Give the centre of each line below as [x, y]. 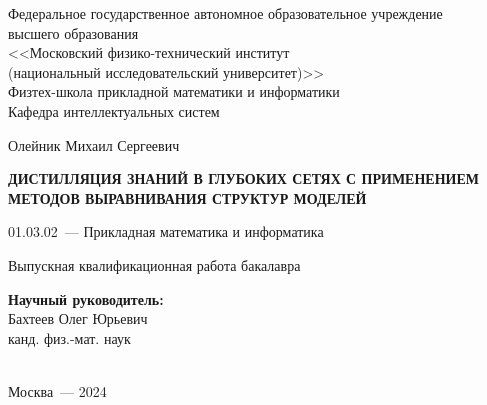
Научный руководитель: [86, 298]
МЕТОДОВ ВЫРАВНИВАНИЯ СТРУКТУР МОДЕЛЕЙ [187, 197]
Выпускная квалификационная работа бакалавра [154, 264]
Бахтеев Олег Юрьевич [78, 318]
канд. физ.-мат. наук [69, 337]
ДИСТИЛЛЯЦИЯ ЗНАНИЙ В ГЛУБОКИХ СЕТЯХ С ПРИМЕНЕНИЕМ [244, 178]
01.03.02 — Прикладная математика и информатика [166, 231]
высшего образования [73, 32]
